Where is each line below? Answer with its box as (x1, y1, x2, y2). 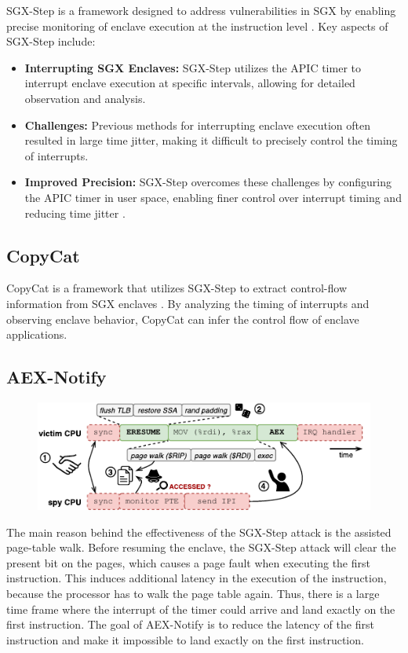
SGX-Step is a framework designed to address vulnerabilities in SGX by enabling (6, 2, 396, 18)
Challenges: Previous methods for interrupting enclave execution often (24, 116, 370, 133)
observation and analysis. (24, 90, 146, 106)
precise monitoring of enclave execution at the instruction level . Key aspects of (6, 17, 388, 34)
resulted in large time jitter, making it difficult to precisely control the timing (24, 132, 398, 149)
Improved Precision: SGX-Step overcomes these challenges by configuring (24, 174, 392, 190)
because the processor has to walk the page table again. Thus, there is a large (6, 585, 380, 601)
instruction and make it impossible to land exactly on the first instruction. (6, 631, 364, 647)
